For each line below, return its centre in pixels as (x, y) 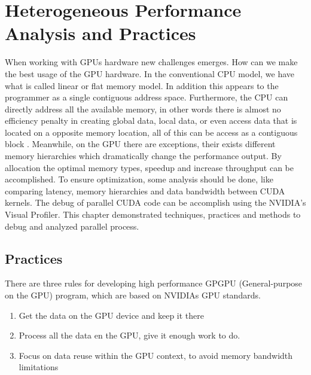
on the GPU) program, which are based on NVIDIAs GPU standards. (133, 295)
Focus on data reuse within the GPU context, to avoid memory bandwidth (156, 355)
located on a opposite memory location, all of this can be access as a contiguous (151, 132)
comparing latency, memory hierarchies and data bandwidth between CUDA (145, 190)
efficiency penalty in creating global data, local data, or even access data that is (151, 121)
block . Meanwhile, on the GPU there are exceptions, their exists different (140, 144)
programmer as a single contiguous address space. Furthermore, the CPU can (147, 97)
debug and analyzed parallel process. (72, 226)
